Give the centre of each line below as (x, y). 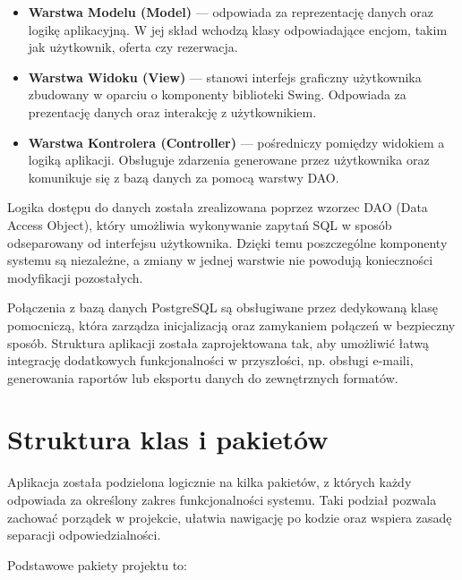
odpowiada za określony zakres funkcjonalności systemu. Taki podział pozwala (222, 499)
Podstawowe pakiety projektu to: (97, 564)
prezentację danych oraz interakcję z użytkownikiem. (172, 111)
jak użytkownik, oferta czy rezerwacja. (133, 47)
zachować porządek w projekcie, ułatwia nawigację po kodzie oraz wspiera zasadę (230, 517)
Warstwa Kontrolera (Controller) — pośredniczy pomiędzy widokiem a (236, 142)
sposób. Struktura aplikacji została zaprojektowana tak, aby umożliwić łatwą (218, 342)
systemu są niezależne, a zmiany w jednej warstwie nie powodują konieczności (220, 260)
